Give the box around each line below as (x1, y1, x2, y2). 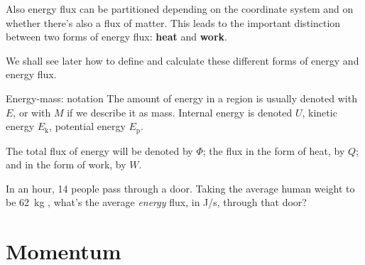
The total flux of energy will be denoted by (6, 143, 193, 158)
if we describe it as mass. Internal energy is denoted (67, 104, 293, 119)
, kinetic (302, 104, 337, 119)
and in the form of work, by (6, 157, 126, 172)
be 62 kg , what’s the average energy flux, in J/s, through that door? (6, 195, 307, 210)
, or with (13, 104, 51, 119)
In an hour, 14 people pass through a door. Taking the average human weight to (6, 180, 355, 195)
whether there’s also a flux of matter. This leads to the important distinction (6, 15, 341, 30)
